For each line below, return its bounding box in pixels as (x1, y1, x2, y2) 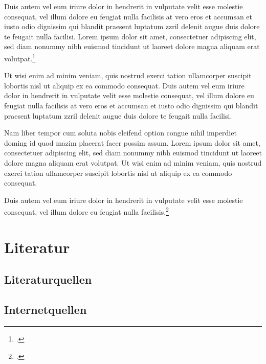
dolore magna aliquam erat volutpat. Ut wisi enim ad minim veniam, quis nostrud (4, 157, 262, 168)
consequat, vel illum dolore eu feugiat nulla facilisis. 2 (4, 205, 169, 217)
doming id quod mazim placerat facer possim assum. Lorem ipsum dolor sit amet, (4, 137, 260, 148)
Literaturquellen (4, 271, 92, 287)
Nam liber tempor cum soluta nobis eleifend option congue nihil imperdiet (4, 127, 237, 138)
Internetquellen (4, 302, 87, 317)
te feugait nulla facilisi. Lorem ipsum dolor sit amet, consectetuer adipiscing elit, (4, 31, 256, 41)
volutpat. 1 (4, 51, 36, 63)
